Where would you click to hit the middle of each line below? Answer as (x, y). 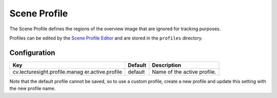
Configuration (32, 53)
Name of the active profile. (184, 72)
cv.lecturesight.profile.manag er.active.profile (67, 72)
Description (167, 65)
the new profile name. (33, 89)
